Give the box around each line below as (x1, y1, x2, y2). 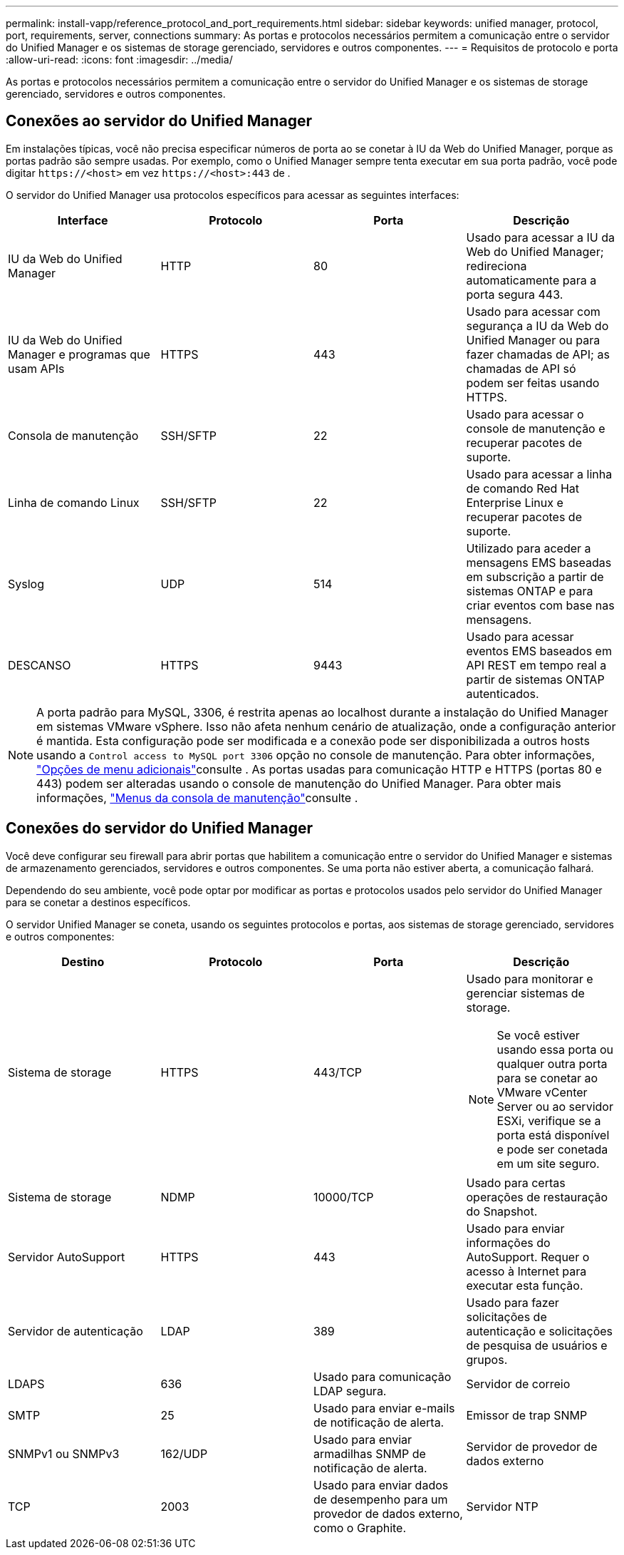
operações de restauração (466, 1189, 608, 1204)
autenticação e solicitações (466, 1323, 613, 1338)
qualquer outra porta (496, 1056, 608, 1071)
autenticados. (466, 686, 539, 701)
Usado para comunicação (313, 1369, 452, 1384)
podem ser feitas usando (466, 375, 600, 390)
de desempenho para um (313, 1492, 448, 1507)
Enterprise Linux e (466, 495, 563, 510)
